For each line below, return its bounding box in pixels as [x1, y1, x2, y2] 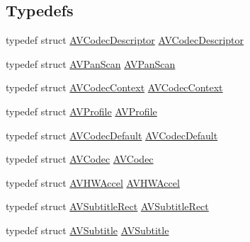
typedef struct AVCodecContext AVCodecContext [6, 80, 223, 95]
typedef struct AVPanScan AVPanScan [6, 56, 176, 71]
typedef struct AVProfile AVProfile [6, 103, 157, 118]
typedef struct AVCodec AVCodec [6, 151, 154, 166]
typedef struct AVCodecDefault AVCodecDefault [6, 127, 218, 142]
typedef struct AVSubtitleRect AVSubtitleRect [6, 199, 209, 214]
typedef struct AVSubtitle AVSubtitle [6, 222, 169, 237]
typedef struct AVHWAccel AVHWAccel [6, 175, 180, 190]
